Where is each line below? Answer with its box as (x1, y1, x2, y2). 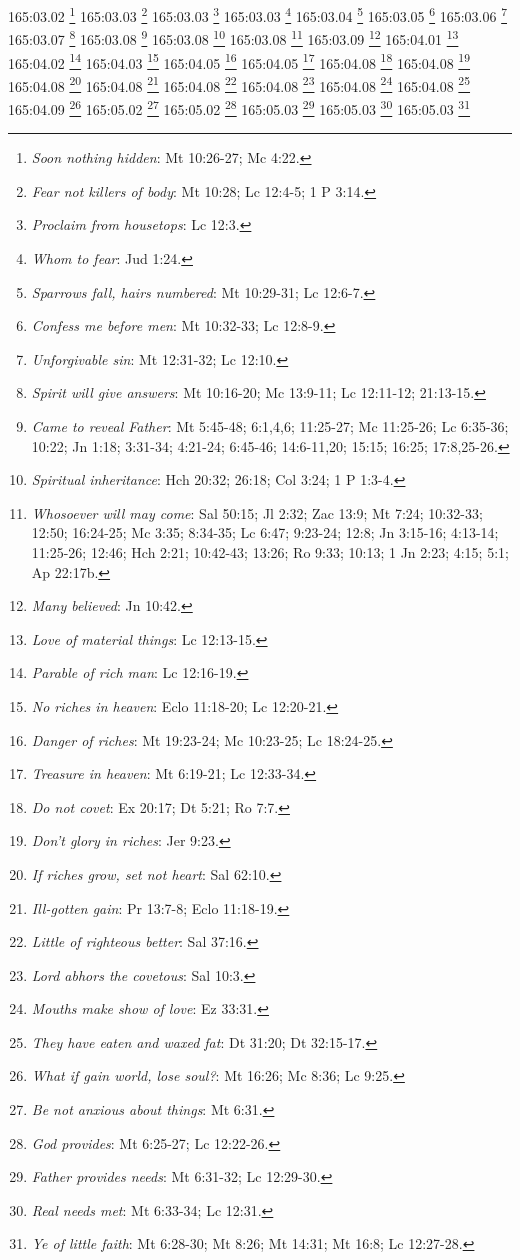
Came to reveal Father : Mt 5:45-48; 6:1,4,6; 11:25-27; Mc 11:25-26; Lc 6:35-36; (31, 416, 509, 436)
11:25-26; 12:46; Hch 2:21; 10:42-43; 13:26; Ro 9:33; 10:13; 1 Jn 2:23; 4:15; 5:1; (31, 541, 509, 562)
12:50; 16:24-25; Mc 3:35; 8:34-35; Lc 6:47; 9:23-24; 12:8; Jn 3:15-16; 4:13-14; (31, 522, 499, 543)
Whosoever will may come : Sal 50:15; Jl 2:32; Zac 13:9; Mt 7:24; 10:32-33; (31, 502, 483, 523)
